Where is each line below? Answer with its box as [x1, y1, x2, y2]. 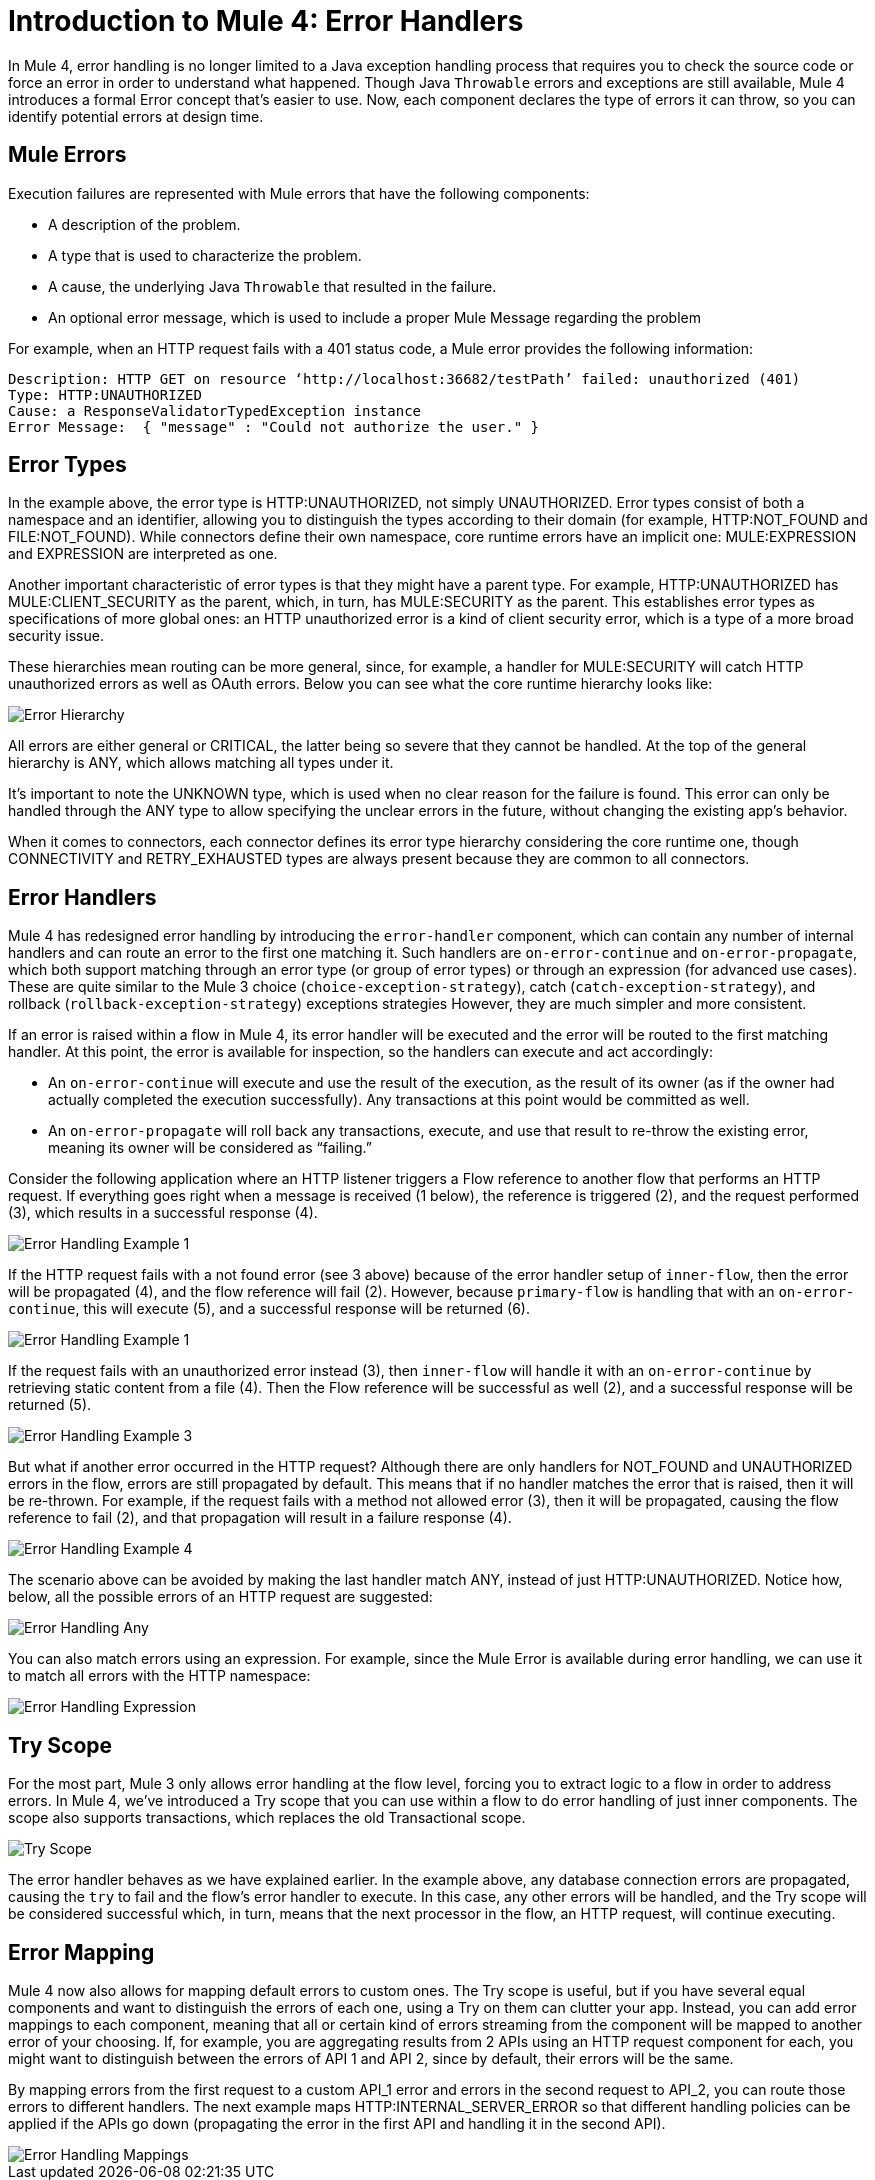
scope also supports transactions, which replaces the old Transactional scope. [8, 1809, 526, 1827]
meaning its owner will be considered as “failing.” [48, 1139, 373, 1157]
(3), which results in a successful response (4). [8, 1204, 318, 1222]
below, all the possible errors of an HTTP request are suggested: [8, 1588, 433, 1606]
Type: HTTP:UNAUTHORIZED [8, 386, 202, 403]
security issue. [8, 627, 104, 645]
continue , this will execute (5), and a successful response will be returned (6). [8, 1300, 531, 1318]
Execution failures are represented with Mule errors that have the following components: [8, 184, 590, 202]
